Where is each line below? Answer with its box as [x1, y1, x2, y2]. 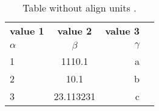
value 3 [105, 24, 140, 38]
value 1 [10, 24, 44, 38]
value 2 [57, 24, 92, 38]
